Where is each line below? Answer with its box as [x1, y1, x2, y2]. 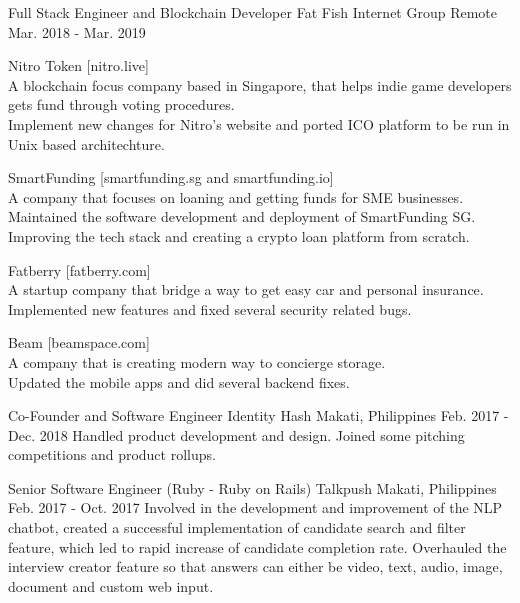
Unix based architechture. [8, 133, 165, 154]
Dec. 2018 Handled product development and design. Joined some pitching [8, 424, 465, 445]
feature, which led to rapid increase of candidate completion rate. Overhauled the [8, 536, 507, 557]
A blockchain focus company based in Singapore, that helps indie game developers [8, 74, 512, 95]
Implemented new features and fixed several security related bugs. [8, 298, 412, 319]
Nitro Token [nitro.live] [8, 55, 149, 76]
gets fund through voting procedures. [8, 94, 235, 115]
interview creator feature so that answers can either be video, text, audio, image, [8, 556, 503, 577]
